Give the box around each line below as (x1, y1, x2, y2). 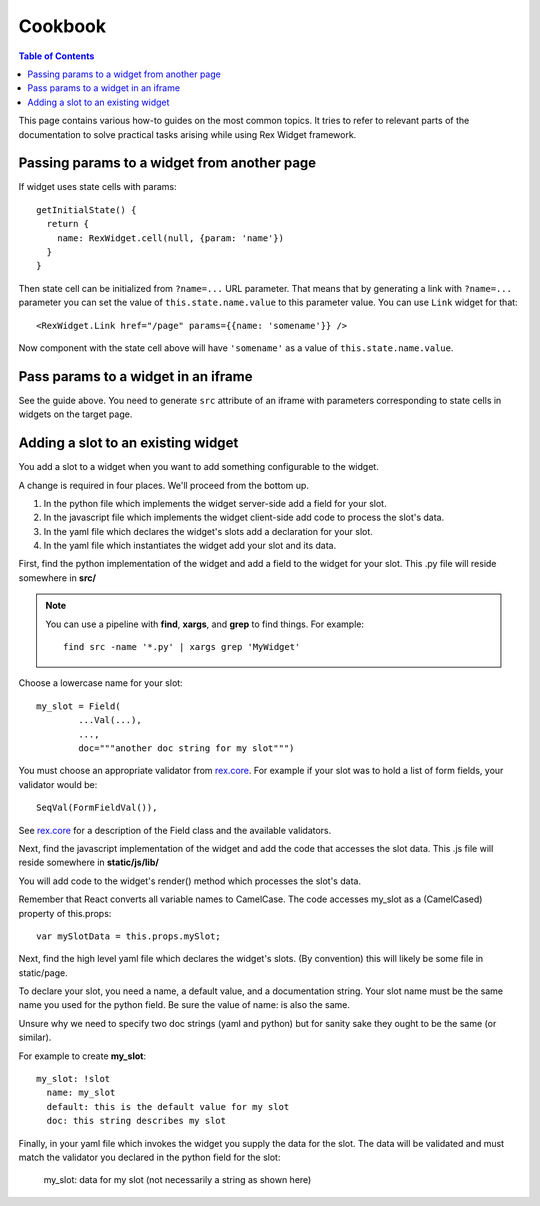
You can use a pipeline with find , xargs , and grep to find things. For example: (45, 618, 365, 630)
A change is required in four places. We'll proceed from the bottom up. (18, 479, 310, 491)
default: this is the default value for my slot (46, 1101, 290, 1112)
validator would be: (18, 778, 98, 790)
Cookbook (18, 15, 107, 37)
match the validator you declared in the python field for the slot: (18, 1151, 281, 1163)
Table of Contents (18, 50, 95, 62)
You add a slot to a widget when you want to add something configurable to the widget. (18, 461, 379, 473)
